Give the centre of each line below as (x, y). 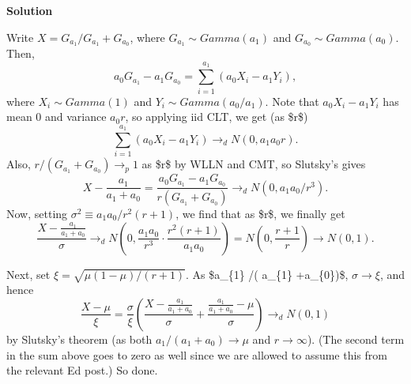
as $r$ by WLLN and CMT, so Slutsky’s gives (254, 164)
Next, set (28, 274)
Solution (30, 10)
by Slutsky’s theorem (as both (79, 339)
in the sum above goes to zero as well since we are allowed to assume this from (197, 354)
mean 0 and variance (57, 117)
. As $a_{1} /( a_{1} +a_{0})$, (267, 274)
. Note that (292, 101)
